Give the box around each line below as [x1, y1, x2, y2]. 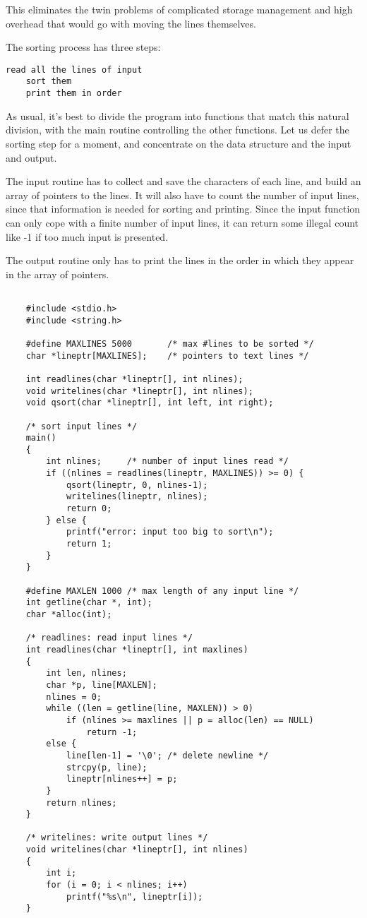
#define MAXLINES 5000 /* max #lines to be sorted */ [25, 338, 314, 349]
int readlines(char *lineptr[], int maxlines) [25, 644, 248, 655]
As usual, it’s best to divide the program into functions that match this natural [6, 108, 349, 123]
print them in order [25, 88, 122, 99]
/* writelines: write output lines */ [25, 833, 208, 843]
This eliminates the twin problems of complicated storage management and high [6, 2, 353, 16]
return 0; [66, 503, 112, 514]
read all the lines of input [6, 64, 143, 75]
